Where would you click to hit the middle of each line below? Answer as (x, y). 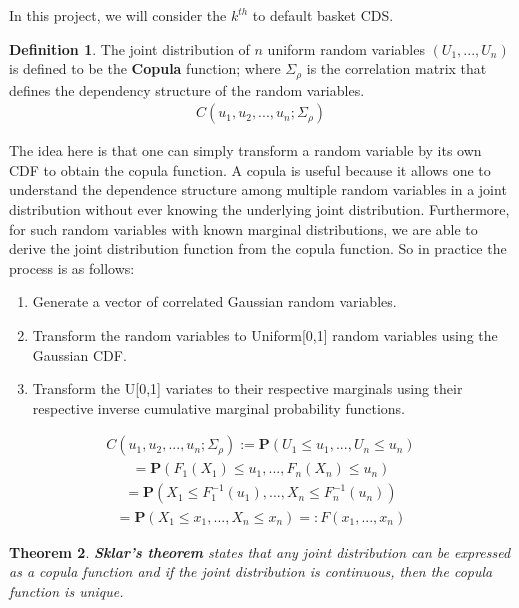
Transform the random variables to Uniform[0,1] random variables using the (265, 335)
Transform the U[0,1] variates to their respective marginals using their (247, 388)
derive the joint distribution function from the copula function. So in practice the (258, 248)
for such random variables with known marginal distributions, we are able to (243, 228)
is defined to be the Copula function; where (145, 68)
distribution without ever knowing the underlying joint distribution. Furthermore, (259, 209)
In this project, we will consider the (118, 15)
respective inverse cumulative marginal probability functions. (218, 407)
